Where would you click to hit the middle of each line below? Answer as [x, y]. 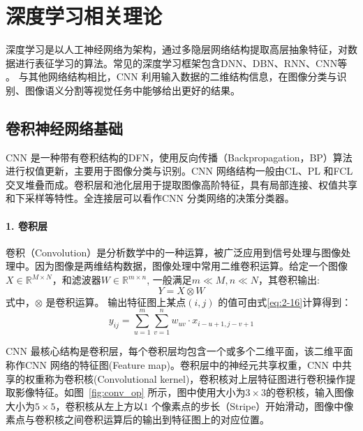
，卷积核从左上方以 [99, 406]
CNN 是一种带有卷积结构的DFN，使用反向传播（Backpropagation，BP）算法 [179, 157]
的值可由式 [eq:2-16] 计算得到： [285, 301]
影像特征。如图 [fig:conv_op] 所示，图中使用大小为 [130, 392]
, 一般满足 [169, 280]
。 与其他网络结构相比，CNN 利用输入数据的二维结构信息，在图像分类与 [171, 76]
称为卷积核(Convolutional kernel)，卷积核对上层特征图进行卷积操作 [195, 378]
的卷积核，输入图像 [310, 392]
